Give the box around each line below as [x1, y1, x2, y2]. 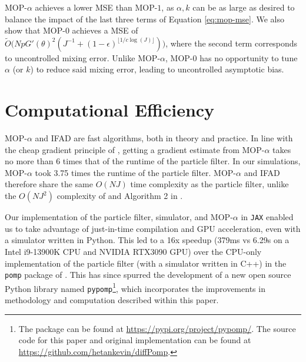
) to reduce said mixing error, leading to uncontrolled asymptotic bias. [30, 63, 284, 75]
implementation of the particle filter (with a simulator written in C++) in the [5, 257, 287, 269]
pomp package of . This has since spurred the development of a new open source [5, 268, 291, 281]
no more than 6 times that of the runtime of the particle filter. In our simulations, [5, 155, 301, 167]
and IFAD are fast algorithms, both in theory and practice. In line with [35, 132, 293, 144]
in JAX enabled [241, 211, 294, 223]
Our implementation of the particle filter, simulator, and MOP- [5, 211, 233, 223]
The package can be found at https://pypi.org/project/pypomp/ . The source [18, 322, 296, 334]
